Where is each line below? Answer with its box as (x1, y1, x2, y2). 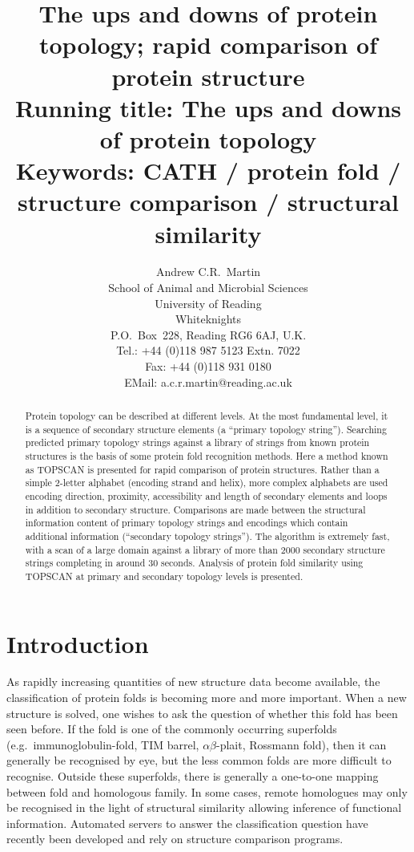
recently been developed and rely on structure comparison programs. (6, 830, 344, 847)
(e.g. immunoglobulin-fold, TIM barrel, (6, 736, 199, 753)
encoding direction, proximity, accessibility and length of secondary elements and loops (25, 489, 388, 502)
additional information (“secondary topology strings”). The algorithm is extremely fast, (25, 529, 390, 542)
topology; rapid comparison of (39, 28, 377, 61)
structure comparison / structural (17, 185, 400, 218)
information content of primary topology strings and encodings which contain (25, 516, 348, 529)
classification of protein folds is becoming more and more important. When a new (6, 689, 407, 706)
